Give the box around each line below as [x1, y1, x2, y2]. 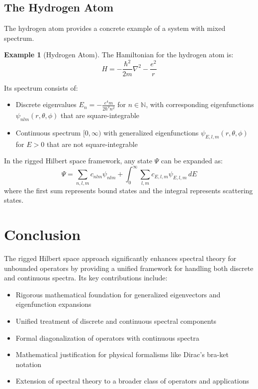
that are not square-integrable [46, 138, 138, 149]
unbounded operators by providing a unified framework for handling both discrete [4, 262, 254, 273]
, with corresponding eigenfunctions [146, 99, 254, 110]
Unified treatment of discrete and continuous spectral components [15, 315, 217, 326]
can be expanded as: [161, 155, 223, 166]
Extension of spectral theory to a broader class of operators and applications [15, 376, 249, 386]
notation [15, 359, 42, 369]
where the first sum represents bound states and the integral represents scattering [4, 185, 253, 195]
